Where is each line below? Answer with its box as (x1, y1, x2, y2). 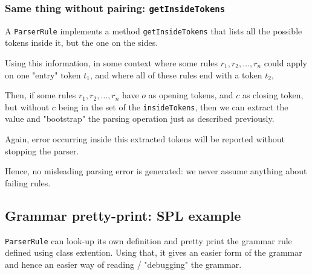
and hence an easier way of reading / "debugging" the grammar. (5, 258, 242, 270)
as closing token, (242, 89, 304, 101)
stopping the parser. (5, 144, 79, 157)
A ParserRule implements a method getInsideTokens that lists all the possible (5, 24, 302, 37)
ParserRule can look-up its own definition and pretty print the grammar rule (5, 234, 292, 247)
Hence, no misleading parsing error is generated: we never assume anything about (5, 165, 307, 177)
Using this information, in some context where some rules (5, 57, 218, 69)
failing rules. (5, 176, 51, 189)
